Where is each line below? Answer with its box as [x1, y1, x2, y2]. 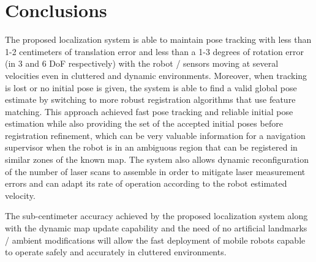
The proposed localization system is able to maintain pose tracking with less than [5, 33, 312, 46]
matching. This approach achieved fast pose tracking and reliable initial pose [5, 105, 293, 118]
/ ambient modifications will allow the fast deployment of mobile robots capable [5, 233, 306, 246]
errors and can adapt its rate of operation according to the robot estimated [5, 177, 287, 190]
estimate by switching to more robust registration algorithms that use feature [5, 93, 296, 106]
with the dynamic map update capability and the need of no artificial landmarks [5, 222, 307, 234]
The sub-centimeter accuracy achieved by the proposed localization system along [5, 209, 308, 222]
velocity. [5, 189, 36, 201]
